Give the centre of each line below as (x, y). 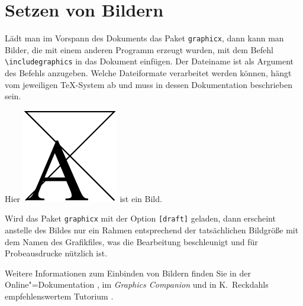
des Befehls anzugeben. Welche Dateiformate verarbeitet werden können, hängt (148, 73)
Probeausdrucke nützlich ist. (56, 253)
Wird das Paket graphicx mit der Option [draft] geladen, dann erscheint (140, 218)
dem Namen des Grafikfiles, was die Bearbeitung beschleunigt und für (131, 241)
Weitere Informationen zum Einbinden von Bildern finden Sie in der (128, 273)
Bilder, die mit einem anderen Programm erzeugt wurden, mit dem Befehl (139, 49)
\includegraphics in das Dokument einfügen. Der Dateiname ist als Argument (149, 61)
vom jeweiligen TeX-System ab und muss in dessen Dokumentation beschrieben (149, 84)
